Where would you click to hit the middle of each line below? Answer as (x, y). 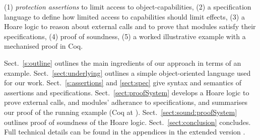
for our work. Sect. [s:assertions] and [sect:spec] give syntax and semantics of (123, 83)
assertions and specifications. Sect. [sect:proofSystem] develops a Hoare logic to (127, 92)
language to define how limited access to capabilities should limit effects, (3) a (124, 16)
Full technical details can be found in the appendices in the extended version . (125, 132)
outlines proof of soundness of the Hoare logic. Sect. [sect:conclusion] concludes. (127, 122)
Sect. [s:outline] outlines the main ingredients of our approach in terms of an (123, 62)
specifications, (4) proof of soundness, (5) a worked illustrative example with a (125, 36)
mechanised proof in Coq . (44, 46)
